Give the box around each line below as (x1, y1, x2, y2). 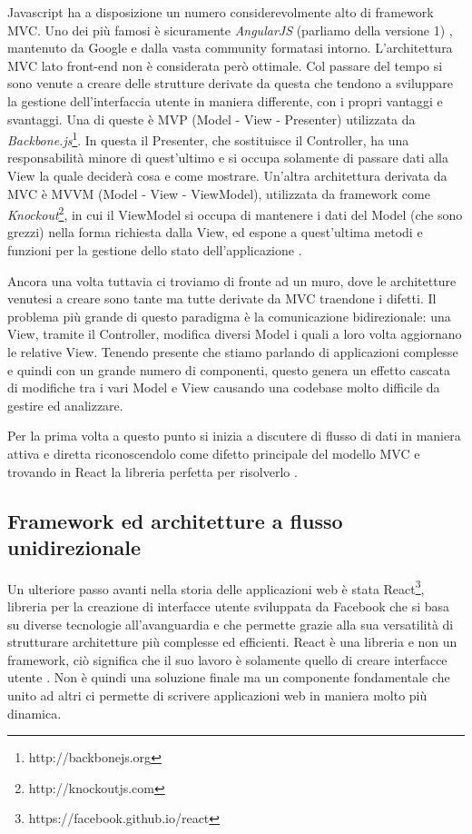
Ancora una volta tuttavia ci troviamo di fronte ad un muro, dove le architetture (7, 271, 457, 290)
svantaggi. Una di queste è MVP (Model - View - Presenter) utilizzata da (7, 109, 416, 128)
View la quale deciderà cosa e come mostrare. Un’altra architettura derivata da (7, 166, 447, 184)
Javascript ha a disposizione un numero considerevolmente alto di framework (7, 3, 434, 21)
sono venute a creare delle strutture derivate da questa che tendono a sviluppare (7, 74, 453, 93)
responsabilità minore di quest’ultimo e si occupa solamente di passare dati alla (7, 148, 448, 167)
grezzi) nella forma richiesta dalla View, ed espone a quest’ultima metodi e (7, 223, 423, 242)
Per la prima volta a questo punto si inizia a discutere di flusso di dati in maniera (7, 426, 461, 445)
